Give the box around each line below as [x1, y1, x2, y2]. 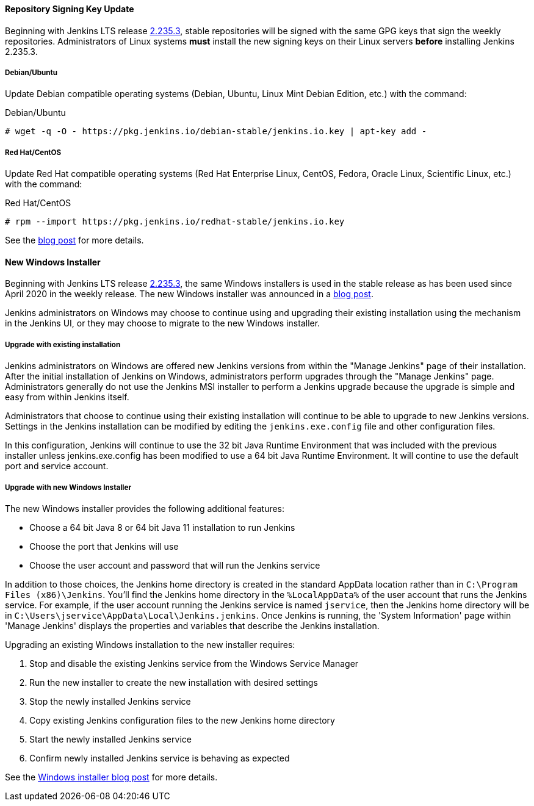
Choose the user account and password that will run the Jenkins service [29, 560, 320, 570]
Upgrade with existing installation [5, 340, 121, 349]
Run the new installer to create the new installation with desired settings [29, 677, 318, 688]
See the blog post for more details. [5, 235, 144, 246]
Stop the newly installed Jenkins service [29, 696, 191, 707]
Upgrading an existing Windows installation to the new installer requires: [5, 639, 295, 650]
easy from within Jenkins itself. [5, 392, 129, 403]
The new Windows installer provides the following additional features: [5, 503, 285, 514]
